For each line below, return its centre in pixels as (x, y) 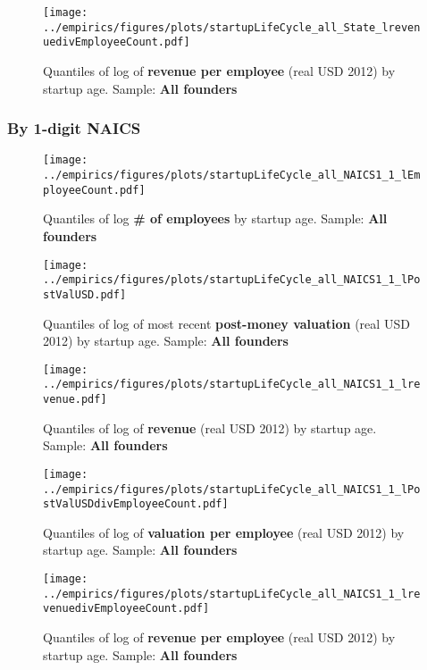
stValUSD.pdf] (85, 294)
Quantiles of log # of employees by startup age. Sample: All (215, 218)
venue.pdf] (75, 399)
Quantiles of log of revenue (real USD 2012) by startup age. (210, 427)
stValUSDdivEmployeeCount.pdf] (136, 504)
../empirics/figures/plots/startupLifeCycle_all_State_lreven (232, 27)
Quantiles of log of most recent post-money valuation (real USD (226, 323)
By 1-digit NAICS (74, 128)
